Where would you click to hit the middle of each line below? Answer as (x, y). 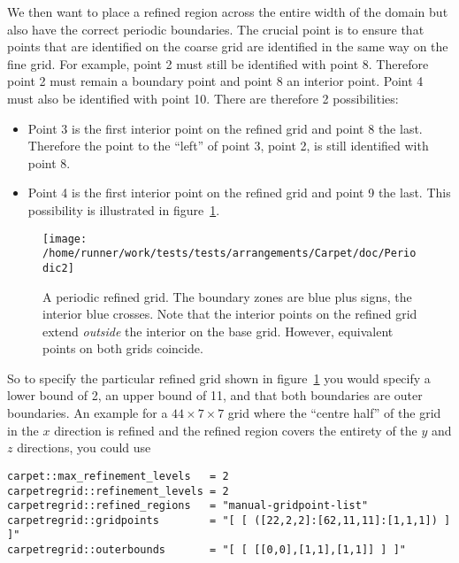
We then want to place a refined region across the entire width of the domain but (228, 12)
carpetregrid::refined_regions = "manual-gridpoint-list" (188, 506)
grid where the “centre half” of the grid (334, 413)
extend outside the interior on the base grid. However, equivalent (218, 331)
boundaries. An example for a (88, 413)
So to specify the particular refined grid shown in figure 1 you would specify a (219, 378)
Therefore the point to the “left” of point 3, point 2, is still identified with (228, 146)
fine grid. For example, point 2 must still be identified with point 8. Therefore (218, 63)
